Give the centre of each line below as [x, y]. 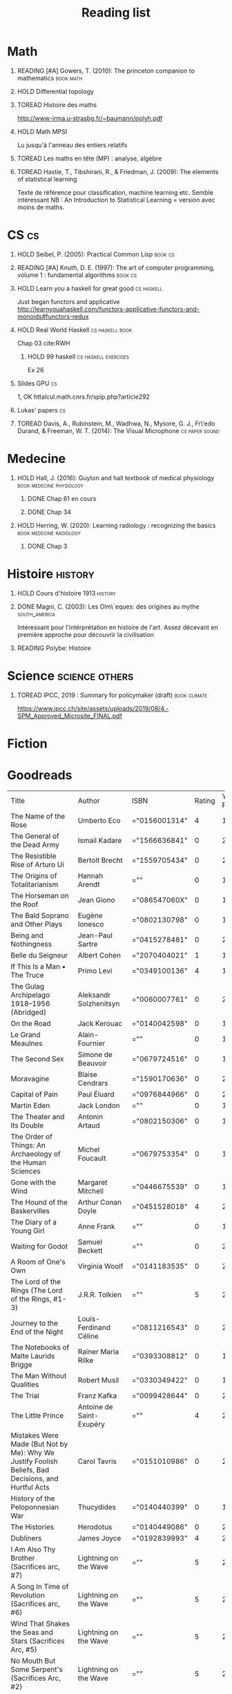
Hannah [90, 875]
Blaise [88, 1074]
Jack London [99, 1105]
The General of [35, 836]
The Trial [25, 1396]
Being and [27, 935]
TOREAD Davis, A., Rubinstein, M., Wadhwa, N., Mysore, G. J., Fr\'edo [116, 423]
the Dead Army [35, 844]
